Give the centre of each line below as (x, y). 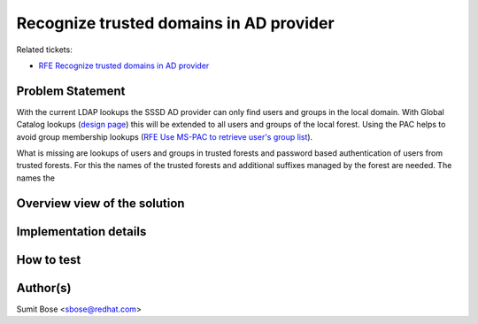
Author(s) (44, 288)
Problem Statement (71, 91)
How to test (49, 260)
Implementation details (81, 231)
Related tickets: (44, 50)
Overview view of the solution (100, 203)
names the (35, 178)
